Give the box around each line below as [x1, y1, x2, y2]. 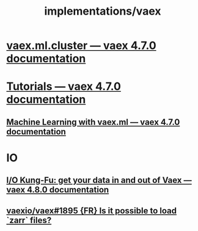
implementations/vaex [44, 4, 161, 18]
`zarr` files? [6, 215, 52, 226]
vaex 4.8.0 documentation [6, 185, 109, 195]
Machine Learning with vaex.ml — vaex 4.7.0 [6, 117, 180, 127]
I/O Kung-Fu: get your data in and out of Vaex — [6, 175, 192, 186]
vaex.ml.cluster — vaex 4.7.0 [6, 38, 157, 53]
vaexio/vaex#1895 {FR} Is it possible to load [6, 205, 177, 216]
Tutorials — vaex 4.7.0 [6, 79, 121, 94]
